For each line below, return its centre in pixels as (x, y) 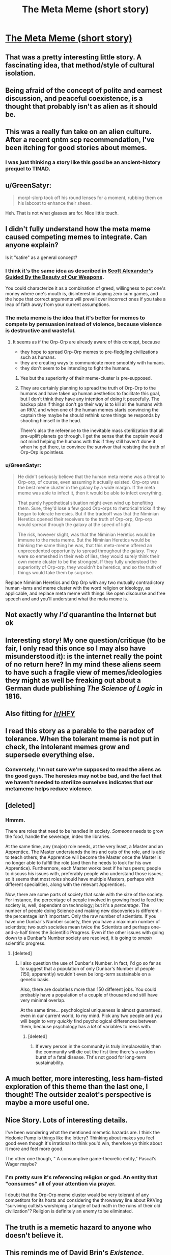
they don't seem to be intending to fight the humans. (75, 368)
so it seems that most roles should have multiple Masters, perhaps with (80, 879)
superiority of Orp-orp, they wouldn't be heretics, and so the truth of (90, 567)
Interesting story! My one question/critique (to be (85, 640)
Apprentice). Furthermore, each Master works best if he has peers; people (83, 868)
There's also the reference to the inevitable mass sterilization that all (92, 430)
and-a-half (17, 932)
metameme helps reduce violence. (49, 789)
